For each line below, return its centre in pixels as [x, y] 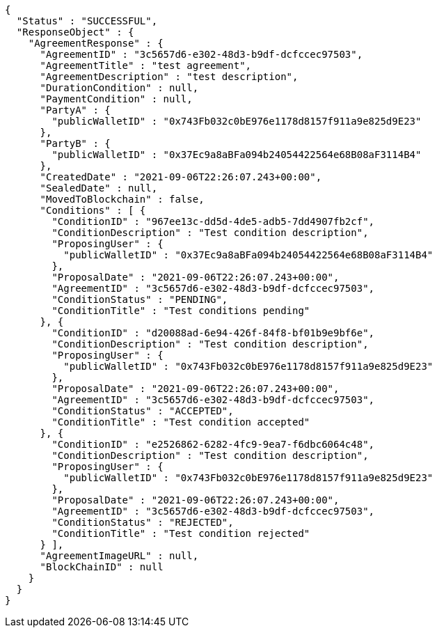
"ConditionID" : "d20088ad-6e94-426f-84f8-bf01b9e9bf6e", [213, 333]
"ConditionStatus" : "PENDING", [140, 299]
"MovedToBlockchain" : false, [122, 199]
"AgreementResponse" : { [96, 43]
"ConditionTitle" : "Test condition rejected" [181, 533]
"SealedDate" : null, [99, 188]
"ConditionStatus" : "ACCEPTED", [143, 411]
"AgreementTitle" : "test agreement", [146, 65]
